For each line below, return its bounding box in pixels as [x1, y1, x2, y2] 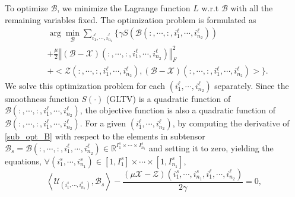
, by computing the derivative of [172, 117, 290, 129]
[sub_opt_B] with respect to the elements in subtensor [5, 130, 205, 142]
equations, [5, 154, 42, 167]
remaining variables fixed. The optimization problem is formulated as [5, 13, 256, 26]
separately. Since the [214, 79, 289, 91]
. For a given [80, 117, 126, 129]
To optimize [5, 2, 48, 14]
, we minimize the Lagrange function [57, 2, 191, 14]
